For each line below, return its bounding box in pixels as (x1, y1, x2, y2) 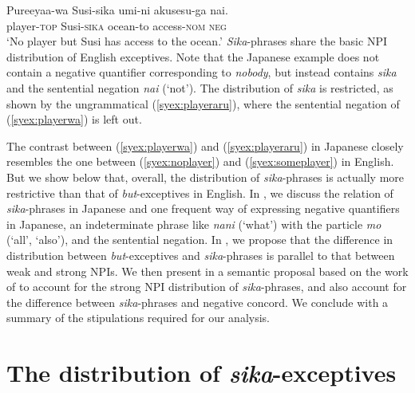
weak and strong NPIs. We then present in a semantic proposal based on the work (6, 262, 409, 279)
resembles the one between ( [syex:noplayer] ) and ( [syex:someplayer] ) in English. (6, 153, 394, 170)
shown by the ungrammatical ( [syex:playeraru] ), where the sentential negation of (6, 95, 400, 112)
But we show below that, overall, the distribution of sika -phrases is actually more (6, 168, 405, 185)
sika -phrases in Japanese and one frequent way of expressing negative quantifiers (6, 200, 400, 217)
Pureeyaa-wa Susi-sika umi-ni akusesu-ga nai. (6, 2, 228, 18)
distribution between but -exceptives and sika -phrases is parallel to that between (6, 246, 395, 263)
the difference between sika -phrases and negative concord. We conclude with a (6, 293, 389, 310)
